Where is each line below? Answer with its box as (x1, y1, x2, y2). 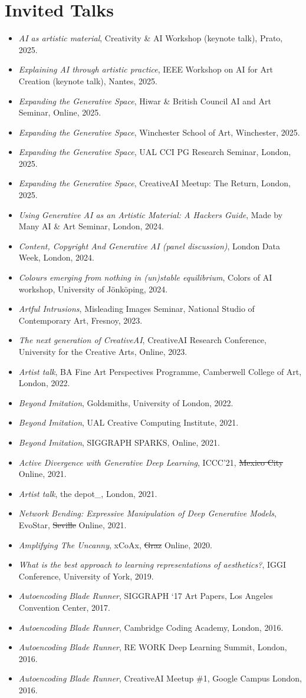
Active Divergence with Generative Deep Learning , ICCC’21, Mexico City (18, 456, 284, 468)
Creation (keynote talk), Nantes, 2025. (18, 74, 157, 87)
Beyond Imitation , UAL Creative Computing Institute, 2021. (18, 416, 239, 429)
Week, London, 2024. (18, 251, 94, 264)
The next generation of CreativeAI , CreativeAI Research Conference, (18, 334, 266, 346)
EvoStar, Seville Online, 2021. (18, 518, 127, 531)
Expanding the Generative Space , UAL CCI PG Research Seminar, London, (18, 146, 291, 158)
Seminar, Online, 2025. (18, 106, 101, 118)
